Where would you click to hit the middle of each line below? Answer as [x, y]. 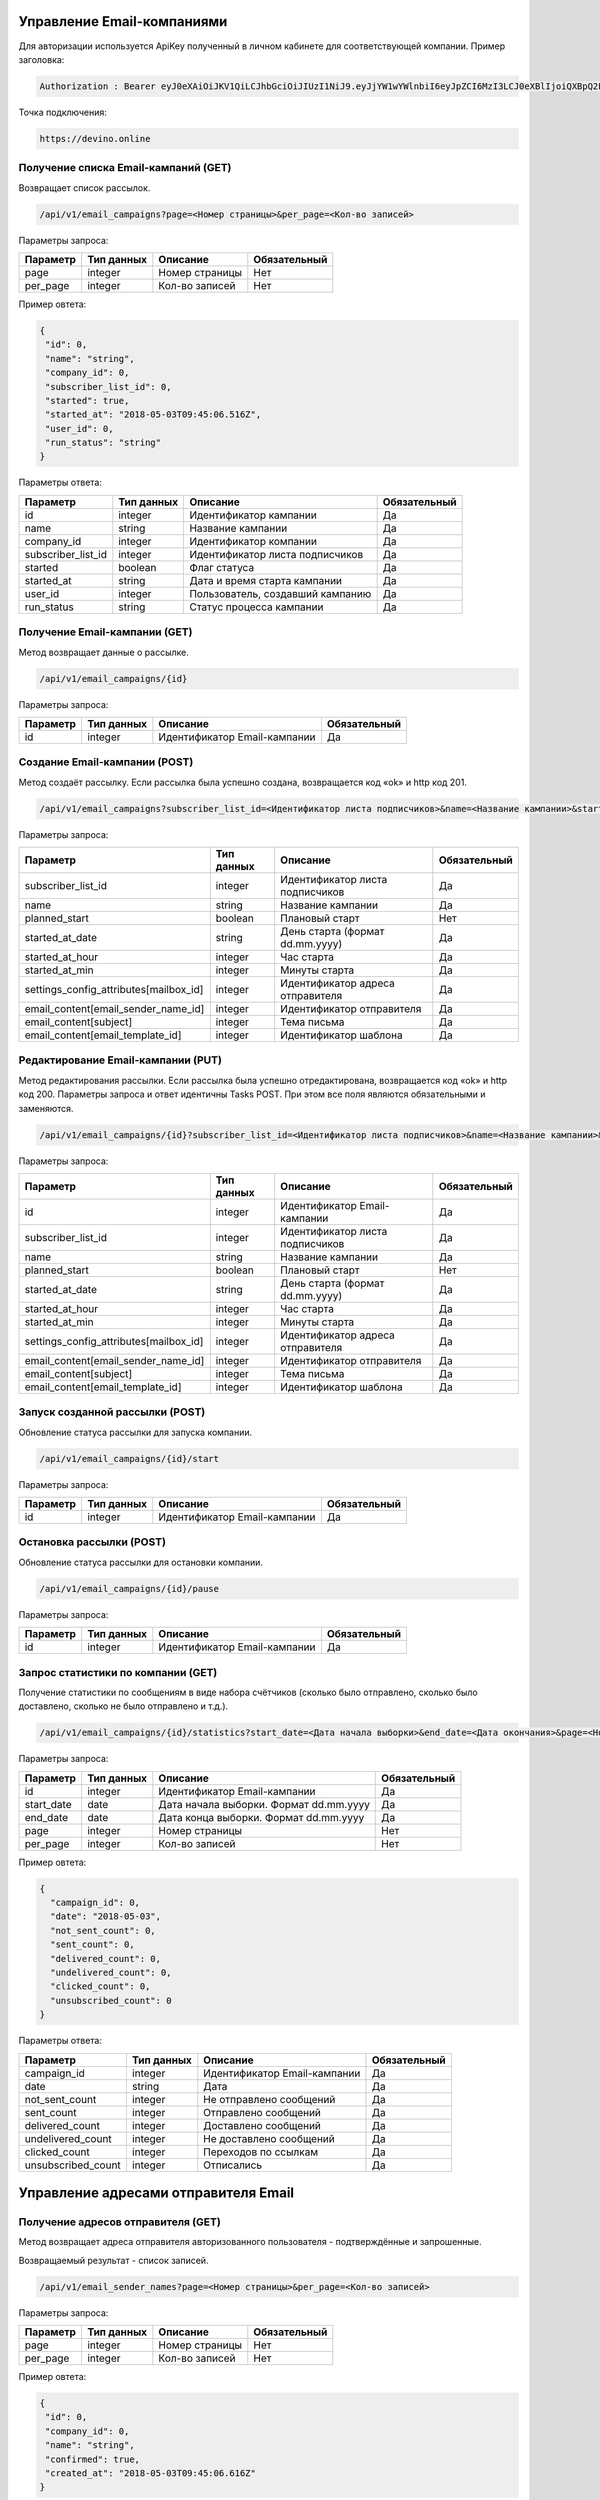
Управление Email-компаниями [123, 21]
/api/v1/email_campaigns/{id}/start [129, 1458]
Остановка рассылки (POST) [92, 1542]
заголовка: [41, 59]
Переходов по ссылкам [261, 2152]
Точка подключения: [62, 112]
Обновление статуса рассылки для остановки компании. [141, 1562]
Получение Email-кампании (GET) [105, 632]
